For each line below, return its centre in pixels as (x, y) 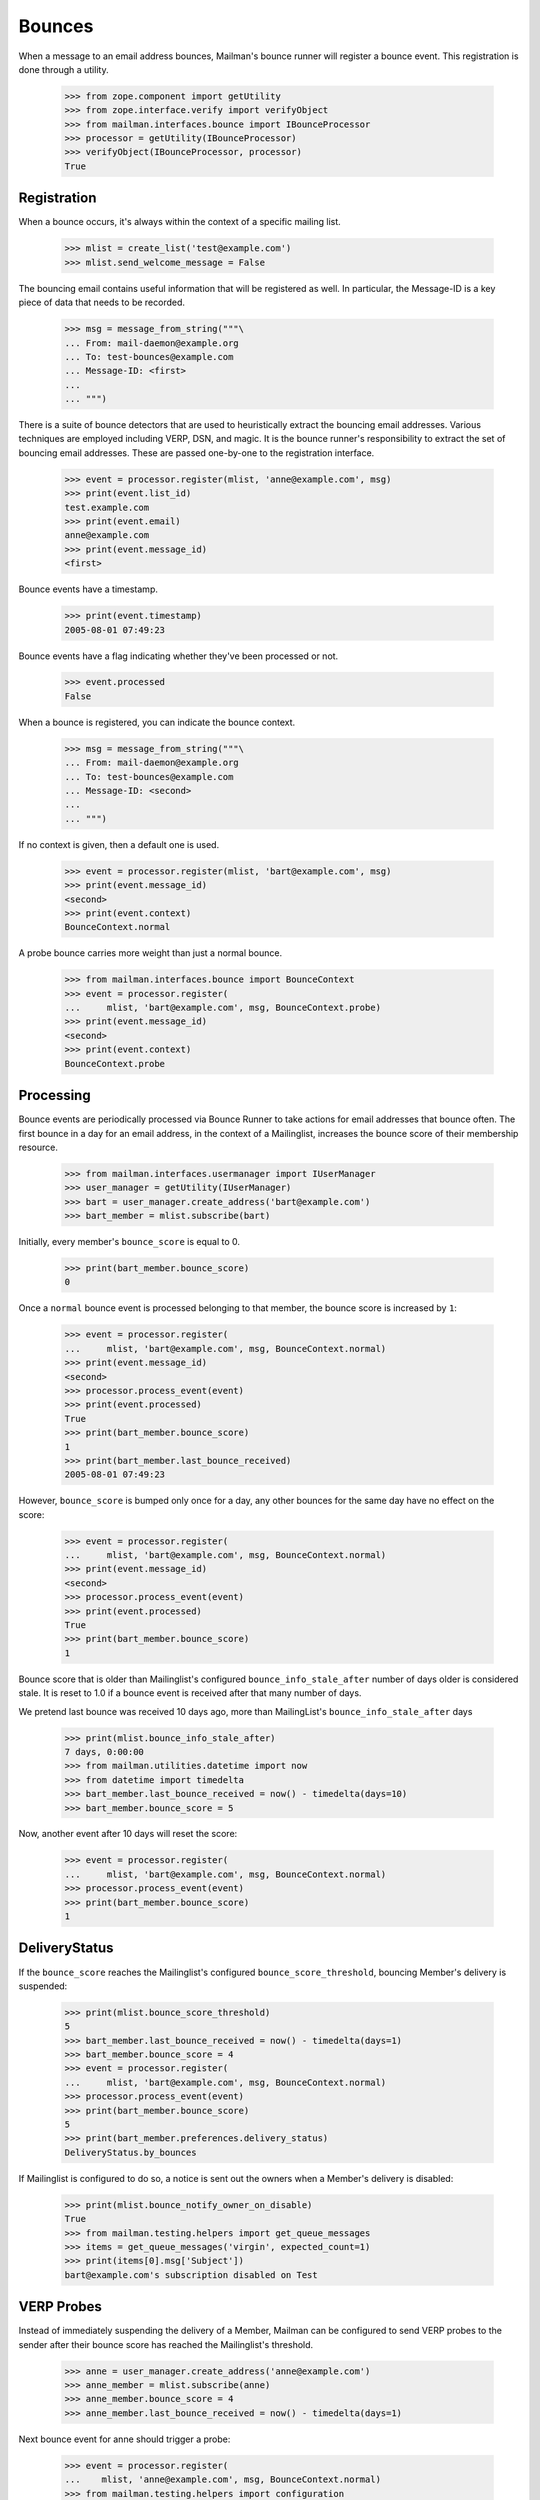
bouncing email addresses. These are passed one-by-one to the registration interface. (196, 452)
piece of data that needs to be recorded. (101, 302)
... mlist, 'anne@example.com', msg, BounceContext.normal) (223, 2479)
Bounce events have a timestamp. (88, 589)
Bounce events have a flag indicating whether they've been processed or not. (178, 656)
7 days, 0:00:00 (104, 1751)
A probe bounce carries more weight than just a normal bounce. (150, 953)
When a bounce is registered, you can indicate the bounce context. (157, 722)
